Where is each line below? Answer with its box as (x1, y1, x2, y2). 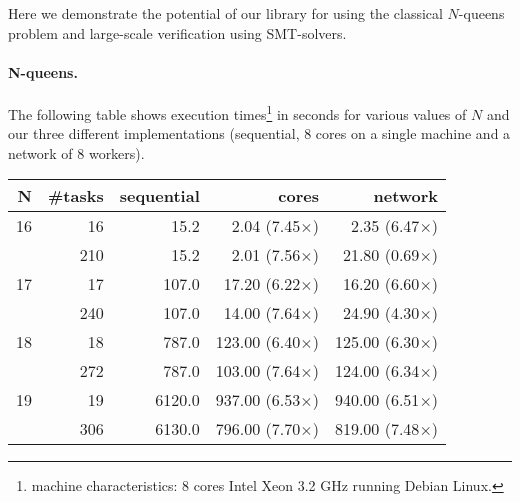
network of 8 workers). (8, 142, 145, 163)
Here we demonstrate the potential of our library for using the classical (8, 3, 443, 23)
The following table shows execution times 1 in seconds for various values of (8, 100, 467, 124)
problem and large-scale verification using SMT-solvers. (8, 22, 347, 43)
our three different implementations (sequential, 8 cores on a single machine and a (8, 123, 511, 144)
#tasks (48, 184, 104, 208)
